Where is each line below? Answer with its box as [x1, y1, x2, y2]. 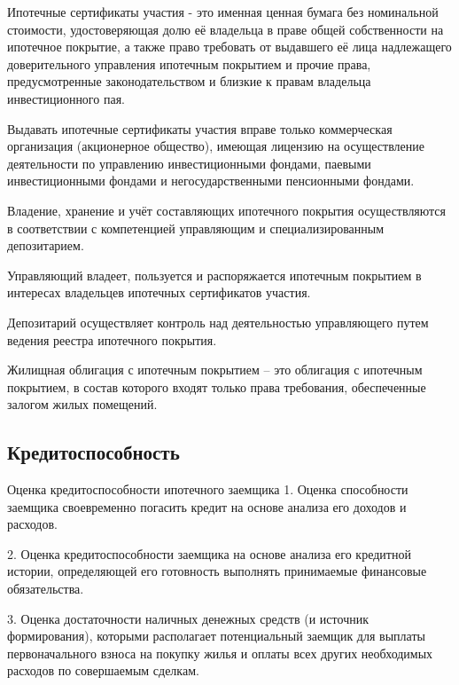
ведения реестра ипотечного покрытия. [7, 330, 217, 349]
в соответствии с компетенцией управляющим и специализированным [7, 218, 385, 237]
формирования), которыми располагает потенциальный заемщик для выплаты [7, 626, 425, 645]
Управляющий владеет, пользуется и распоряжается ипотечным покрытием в [7, 265, 422, 284]
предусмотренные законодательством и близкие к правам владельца [7, 72, 371, 91]
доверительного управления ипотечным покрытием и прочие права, [7, 54, 371, 73]
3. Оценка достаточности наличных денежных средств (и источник [7, 609, 369, 627]
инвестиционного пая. [7, 89, 125, 107]
